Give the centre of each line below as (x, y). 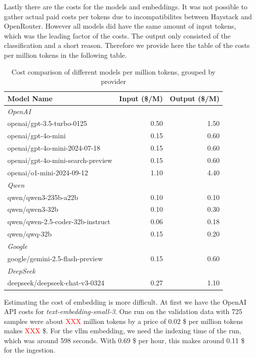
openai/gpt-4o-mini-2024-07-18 (54, 148)
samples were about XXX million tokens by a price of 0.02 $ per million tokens (124, 321)
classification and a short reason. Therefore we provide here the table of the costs (127, 45)
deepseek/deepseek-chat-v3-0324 (56, 283)
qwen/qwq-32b (30, 234)
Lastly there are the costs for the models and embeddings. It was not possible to (126, 6)
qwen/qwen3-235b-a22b (43, 197)
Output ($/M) (195, 98)
